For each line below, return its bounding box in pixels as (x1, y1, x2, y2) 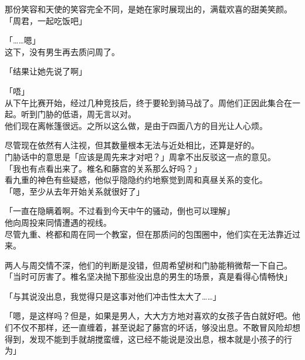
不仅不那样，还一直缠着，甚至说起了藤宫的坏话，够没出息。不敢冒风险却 (12, 321, 292, 334)
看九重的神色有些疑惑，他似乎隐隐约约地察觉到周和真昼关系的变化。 (5, 174, 267, 186)
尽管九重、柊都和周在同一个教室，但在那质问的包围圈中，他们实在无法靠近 (5, 227, 292, 240)
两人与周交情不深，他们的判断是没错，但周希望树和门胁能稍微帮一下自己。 (5, 259, 292, 271)
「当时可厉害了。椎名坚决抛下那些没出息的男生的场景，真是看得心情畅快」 (5, 270, 292, 283)
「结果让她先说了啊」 (5, 65, 87, 77)
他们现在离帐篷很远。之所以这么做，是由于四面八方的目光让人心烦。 (5, 119, 267, 131)
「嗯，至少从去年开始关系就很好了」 (5, 185, 144, 197)
